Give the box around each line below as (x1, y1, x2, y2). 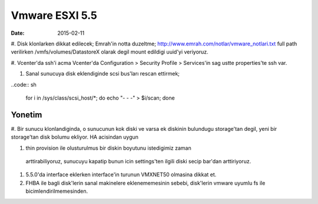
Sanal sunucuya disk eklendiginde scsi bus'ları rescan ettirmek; (25, 70, 180, 77)
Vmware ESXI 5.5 (11, 9, 97, 22)
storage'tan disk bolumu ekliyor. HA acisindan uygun (11, 133, 138, 141)
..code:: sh (11, 81, 37, 88)
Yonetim (11, 110, 42, 120)
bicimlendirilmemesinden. (25, 187, 88, 195)
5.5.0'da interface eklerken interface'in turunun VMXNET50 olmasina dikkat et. (25, 171, 217, 178)
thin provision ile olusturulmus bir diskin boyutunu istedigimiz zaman (25, 144, 191, 152)
